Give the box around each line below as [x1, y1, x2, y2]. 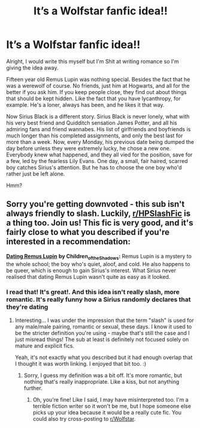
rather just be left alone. [6, 170, 65, 177]
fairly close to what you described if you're [6, 227, 169, 237]
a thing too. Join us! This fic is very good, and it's [6, 218, 193, 228]
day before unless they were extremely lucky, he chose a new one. [6, 144, 171, 152]
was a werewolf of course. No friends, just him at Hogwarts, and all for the [6, 82, 190, 89]
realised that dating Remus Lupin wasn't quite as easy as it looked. [6, 273, 171, 280]
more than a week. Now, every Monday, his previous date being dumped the [6, 138, 195, 145]
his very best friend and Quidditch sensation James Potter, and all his [6, 119, 178, 126]
